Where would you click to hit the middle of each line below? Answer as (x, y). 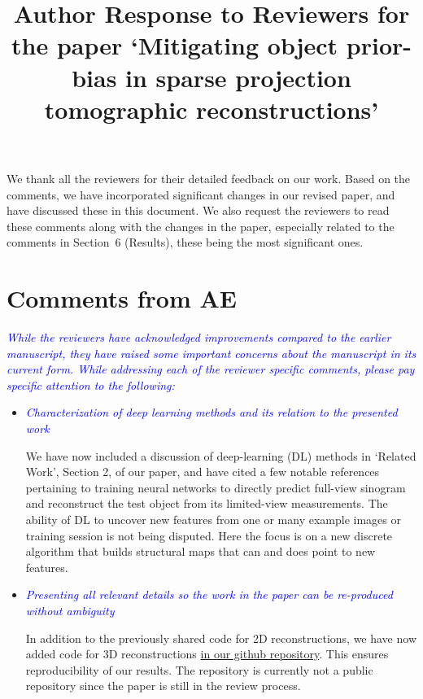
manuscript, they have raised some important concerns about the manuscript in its (211, 353)
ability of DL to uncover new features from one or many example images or (213, 519)
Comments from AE (122, 298)
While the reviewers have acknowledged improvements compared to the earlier (199, 337)
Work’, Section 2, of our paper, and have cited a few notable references (203, 472)
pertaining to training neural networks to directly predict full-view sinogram (216, 487)
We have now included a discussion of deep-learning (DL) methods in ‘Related (221, 455)
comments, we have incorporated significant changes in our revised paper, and (201, 194)
